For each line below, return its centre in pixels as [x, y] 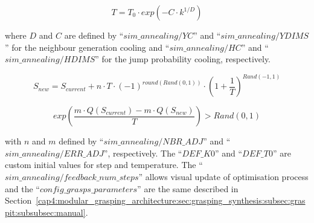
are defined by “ [94, 35]
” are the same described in [188, 188]
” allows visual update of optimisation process [223, 176]
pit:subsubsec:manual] [45, 212]
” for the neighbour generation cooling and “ [87, 47]
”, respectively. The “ [143, 153]
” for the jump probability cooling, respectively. [183, 59]
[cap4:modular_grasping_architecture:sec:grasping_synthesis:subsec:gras [171, 200]
